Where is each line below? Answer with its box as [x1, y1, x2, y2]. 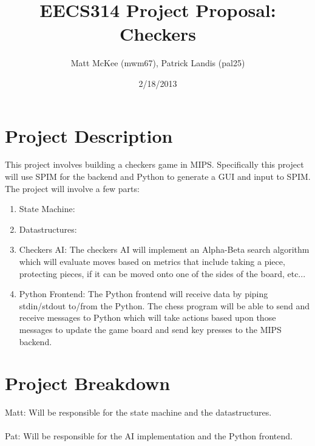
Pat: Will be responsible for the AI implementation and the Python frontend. [5, 430, 293, 442]
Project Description [5, 123, 173, 148]
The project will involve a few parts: [5, 182, 140, 194]
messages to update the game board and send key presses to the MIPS [19, 323, 282, 335]
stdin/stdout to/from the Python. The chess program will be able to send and [19, 299, 310, 312]
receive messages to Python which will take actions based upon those [19, 311, 276, 324]
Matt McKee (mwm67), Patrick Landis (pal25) [70, 57, 245, 69]
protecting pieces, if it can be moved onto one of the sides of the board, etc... [19, 267, 306, 280]
